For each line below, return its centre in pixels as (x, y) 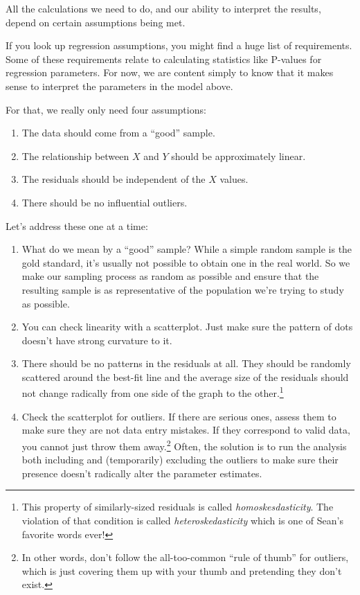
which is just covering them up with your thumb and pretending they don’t (182, 570)
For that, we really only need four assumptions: (106, 109)
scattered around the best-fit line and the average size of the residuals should (185, 376)
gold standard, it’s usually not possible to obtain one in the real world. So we (186, 262)
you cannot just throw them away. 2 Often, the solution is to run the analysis (184, 445)
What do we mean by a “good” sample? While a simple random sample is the (187, 249)
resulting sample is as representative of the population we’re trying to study (183, 289)
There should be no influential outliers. (105, 202)
